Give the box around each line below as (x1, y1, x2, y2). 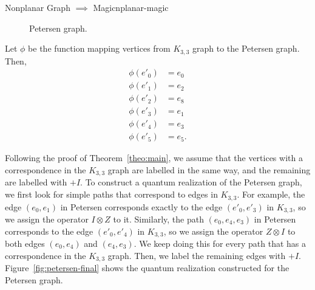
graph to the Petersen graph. (192, 42, 300, 55)
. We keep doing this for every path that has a (134, 237, 307, 250)
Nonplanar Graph (5, 1, 70, 13)
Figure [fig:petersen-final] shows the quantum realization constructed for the (5, 261, 290, 274)
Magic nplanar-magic (93, 1, 169, 13)
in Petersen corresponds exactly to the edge (60, 200, 223, 213)
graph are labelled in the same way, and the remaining (107, 164, 311, 176)
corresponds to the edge (5, 224, 93, 237)
